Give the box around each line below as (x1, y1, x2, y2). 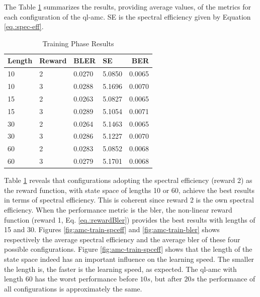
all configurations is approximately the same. (4, 283, 142, 293)
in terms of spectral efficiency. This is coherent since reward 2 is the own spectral (4, 194, 254, 205)
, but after (150, 273, 182, 284)
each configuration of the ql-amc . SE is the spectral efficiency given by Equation (4, 11, 251, 22)
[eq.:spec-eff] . (4, 21, 44, 32)
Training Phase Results (42, 38, 114, 48)
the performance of (197, 273, 255, 284)
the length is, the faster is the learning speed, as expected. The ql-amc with (4, 263, 237, 274)
